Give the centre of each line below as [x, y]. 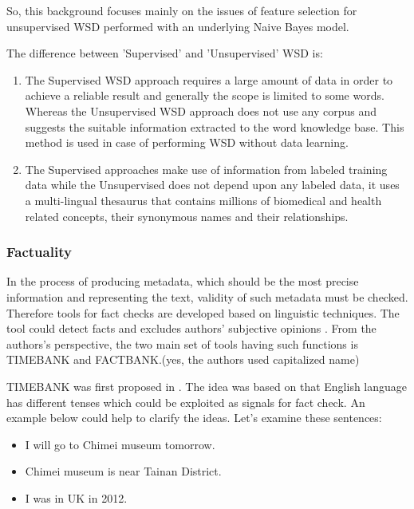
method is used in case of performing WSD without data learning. [187, 142]
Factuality [39, 252]
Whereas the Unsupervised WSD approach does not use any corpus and [201, 110]
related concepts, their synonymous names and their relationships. [187, 216]
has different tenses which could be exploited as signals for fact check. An [186, 402]
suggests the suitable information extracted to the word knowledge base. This [215, 126]
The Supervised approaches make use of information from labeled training [206, 169]
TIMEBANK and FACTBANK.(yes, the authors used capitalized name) [183, 359]
